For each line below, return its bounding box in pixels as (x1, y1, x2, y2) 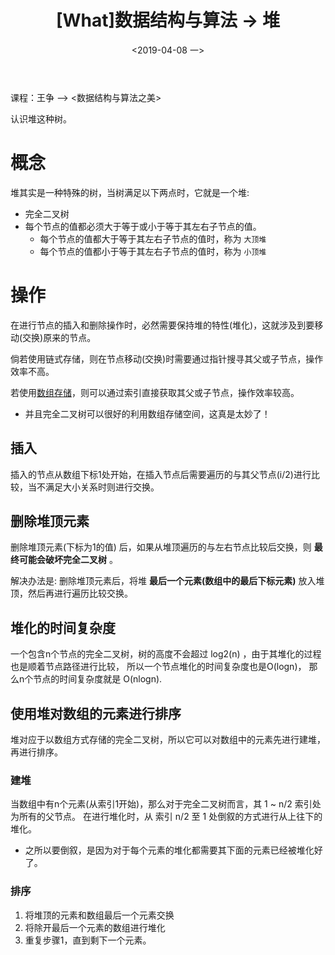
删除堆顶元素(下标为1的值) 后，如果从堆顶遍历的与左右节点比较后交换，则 (10, 541, 312, 553)
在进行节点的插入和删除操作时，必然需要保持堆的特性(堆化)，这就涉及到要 (10, 319, 315, 331)
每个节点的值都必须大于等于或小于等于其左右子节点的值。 (24, 220, 262, 232)
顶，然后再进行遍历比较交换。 (10, 587, 133, 600)
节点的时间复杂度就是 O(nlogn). (33, 673, 163, 685)
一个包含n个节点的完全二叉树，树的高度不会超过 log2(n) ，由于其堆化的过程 (10, 648, 322, 660)
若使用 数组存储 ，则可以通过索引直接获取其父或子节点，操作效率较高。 (10, 386, 300, 398)
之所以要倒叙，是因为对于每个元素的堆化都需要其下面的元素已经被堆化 (24, 844, 315, 856)
